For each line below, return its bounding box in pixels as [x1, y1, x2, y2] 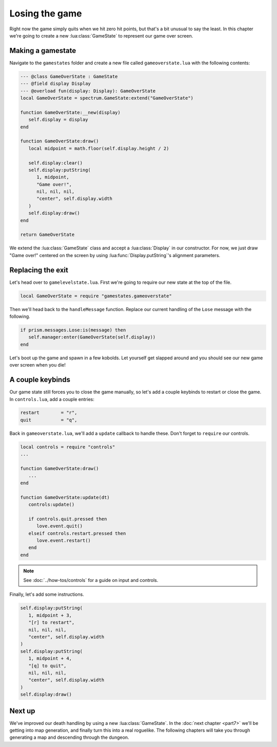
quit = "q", [20, 417, 77, 423]
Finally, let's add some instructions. [9, 591, 84, 597]
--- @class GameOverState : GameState [20, 74, 118, 79]
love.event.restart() [36, 537, 91, 543]
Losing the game [9, 8, 82, 19]
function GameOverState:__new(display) [20, 110, 121, 115]
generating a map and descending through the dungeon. [9, 734, 129, 740]
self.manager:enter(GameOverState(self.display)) [28, 334, 156, 340]
